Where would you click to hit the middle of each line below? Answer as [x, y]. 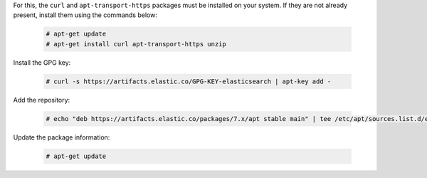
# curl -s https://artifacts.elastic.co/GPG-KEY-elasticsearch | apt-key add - [189, 81]
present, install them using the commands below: [85, 15]
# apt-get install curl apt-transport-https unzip [136, 44]
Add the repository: [42, 100]
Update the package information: [62, 137]
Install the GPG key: [42, 62]
